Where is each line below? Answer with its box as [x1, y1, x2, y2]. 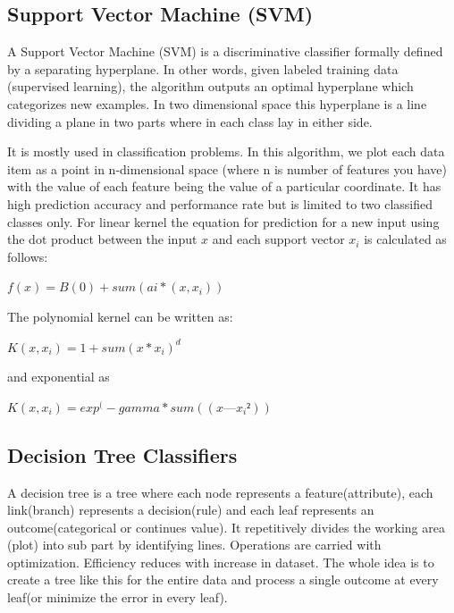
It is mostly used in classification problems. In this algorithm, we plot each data [7, 142, 445, 161]
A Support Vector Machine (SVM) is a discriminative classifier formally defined [7, 42, 443, 61]
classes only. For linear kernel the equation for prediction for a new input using [7, 212, 440, 231]
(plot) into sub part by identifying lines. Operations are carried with [7, 535, 382, 554]
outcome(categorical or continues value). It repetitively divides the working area [7, 517, 445, 536]
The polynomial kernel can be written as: [7, 306, 233, 325]
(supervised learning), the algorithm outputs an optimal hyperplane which [7, 77, 414, 96]
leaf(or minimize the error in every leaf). [7, 588, 228, 607]
